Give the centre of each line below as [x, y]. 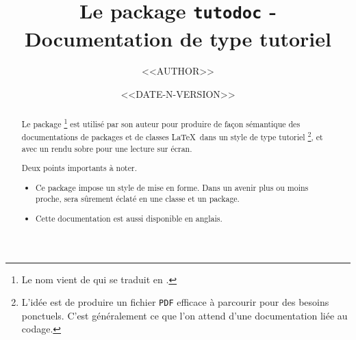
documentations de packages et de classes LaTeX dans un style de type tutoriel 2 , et [172, 136]
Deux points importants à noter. [79, 168]
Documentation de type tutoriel [178, 38]
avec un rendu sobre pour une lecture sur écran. [107, 148]
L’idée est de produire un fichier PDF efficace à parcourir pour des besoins [175, 302]
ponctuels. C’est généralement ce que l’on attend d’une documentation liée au [185, 315]
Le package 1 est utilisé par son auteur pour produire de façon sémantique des [161, 123]
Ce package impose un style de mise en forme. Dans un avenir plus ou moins [172, 187]
